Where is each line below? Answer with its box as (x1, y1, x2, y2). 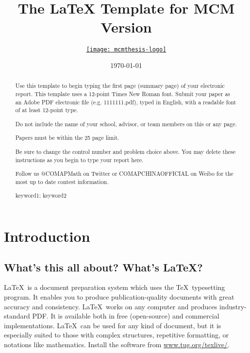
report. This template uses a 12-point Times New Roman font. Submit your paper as (15, 90, 231, 98)
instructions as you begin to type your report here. (15, 155, 144, 164)
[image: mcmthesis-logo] (86, 46, 167, 53)
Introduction (4, 226, 90, 246)
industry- (219, 301, 247, 311)
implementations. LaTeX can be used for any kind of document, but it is (4, 320, 221, 330)
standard (4, 311, 30, 321)
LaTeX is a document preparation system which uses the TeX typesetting (4, 282, 225, 292)
